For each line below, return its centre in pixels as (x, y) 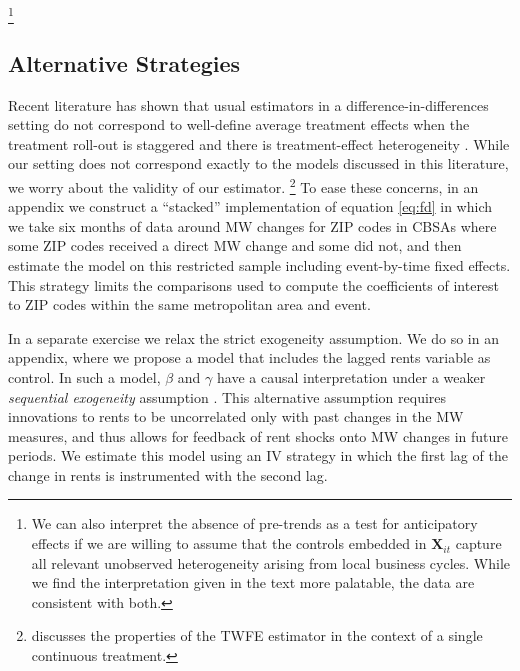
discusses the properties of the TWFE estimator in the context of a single (257, 635)
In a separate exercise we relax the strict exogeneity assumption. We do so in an (253, 337)
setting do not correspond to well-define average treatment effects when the (239, 124)
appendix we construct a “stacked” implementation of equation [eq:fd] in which (250, 206)
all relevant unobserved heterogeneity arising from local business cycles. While (270, 562)
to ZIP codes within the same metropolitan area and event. (189, 304)
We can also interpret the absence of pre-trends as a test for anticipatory (254, 523)
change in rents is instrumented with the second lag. (168, 474)
